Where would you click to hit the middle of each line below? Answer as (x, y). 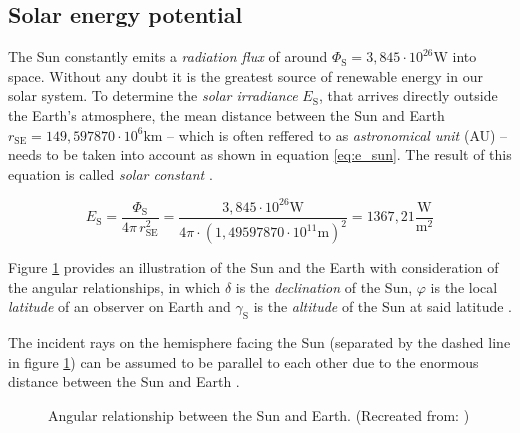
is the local (464, 286)
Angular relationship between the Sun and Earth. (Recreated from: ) (259, 415)
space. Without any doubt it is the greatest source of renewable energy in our (245, 75)
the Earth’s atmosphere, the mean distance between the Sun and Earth (226, 114)
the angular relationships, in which (114, 286)
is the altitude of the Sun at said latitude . (382, 306)
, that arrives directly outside (408, 95)
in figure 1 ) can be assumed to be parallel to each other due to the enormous (243, 361)
